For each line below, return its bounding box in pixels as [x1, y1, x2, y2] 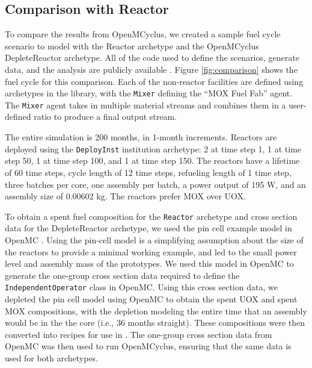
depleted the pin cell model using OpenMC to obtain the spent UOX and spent [5, 292, 298, 305]
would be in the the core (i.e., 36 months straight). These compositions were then [5, 316, 305, 329]
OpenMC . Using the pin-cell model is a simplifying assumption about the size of [5, 233, 304, 246]
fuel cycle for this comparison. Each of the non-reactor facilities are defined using [5, 75, 304, 87]
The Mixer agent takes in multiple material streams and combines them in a [5, 98, 286, 111]
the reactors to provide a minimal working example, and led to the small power [5, 245, 297, 258]
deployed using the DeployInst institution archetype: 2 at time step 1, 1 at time [5, 142, 302, 155]
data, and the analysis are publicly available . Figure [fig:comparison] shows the [5, 63, 298, 75]
